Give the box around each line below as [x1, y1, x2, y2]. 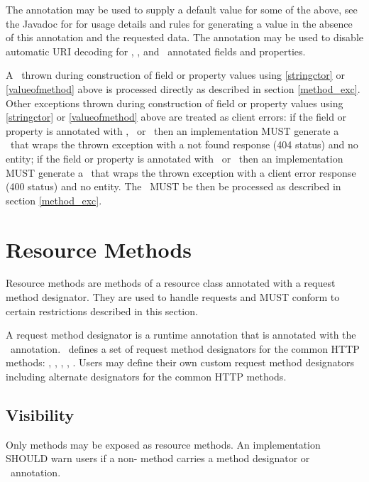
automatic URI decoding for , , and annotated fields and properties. [6, 43, 306, 58]
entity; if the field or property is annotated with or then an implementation [6, 150, 343, 165]
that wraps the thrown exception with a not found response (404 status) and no [10, 137, 358, 152]
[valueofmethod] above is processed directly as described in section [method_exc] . [6, 81, 360, 96]
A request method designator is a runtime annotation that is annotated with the [6, 327, 356, 342]
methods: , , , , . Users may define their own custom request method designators [6, 355, 355, 370]
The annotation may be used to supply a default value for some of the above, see [6, 2, 358, 16]
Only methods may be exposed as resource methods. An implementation [6, 437, 321, 451]
